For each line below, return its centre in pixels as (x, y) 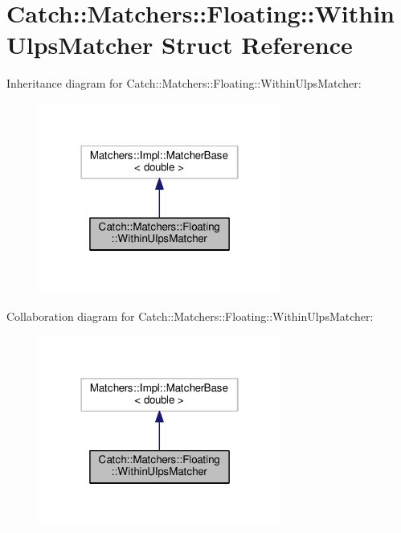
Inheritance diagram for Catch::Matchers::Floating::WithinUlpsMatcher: (184, 83)
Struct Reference (257, 45)
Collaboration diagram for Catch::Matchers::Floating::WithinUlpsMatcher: (190, 316)
